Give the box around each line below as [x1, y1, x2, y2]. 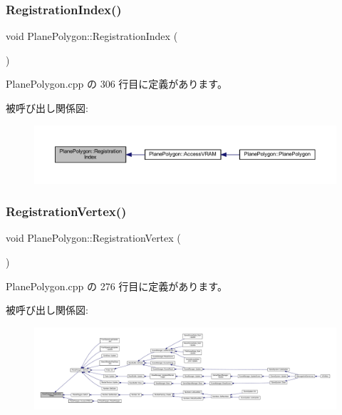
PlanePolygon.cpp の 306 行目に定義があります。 [6, 76, 227, 91]
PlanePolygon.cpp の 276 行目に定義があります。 [6, 278, 227, 293]
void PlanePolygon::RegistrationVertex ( [6, 230, 181, 245]
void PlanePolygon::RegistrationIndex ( [6, 29, 178, 43]
